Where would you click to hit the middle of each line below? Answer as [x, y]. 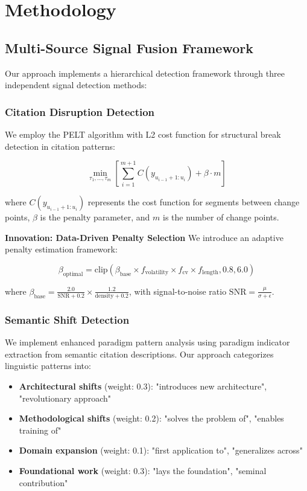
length [210, 273]
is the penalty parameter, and [95, 217]
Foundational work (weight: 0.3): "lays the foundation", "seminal [143, 471]
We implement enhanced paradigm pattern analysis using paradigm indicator [147, 342]
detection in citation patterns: [60, 146]
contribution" [43, 482]
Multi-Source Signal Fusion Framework [129, 47]
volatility [157, 273]
